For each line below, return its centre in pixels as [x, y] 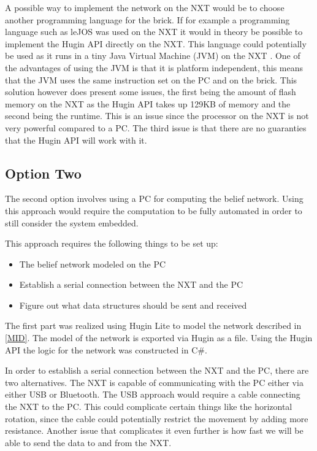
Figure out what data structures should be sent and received [133, 305]
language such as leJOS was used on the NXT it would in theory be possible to [154, 32]
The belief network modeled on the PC [93, 264]
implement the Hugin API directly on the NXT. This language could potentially [156, 43]
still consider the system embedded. [72, 222]
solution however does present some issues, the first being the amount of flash [151, 92]
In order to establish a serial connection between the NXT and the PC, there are [157, 370]
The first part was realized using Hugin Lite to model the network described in [153, 326]
